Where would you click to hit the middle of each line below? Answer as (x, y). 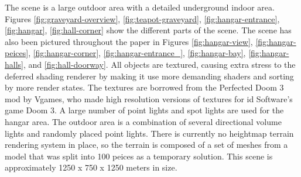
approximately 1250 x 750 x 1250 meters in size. (91, 167)
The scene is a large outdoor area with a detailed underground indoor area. (140, 7)
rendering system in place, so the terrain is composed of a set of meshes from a (146, 145)
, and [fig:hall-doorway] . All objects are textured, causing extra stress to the (159, 64)
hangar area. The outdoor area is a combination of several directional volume (143, 121)
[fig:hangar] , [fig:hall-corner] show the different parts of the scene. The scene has (148, 30)
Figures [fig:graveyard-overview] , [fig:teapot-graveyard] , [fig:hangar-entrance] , (142, 18)
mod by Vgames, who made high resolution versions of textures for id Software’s (149, 98)
